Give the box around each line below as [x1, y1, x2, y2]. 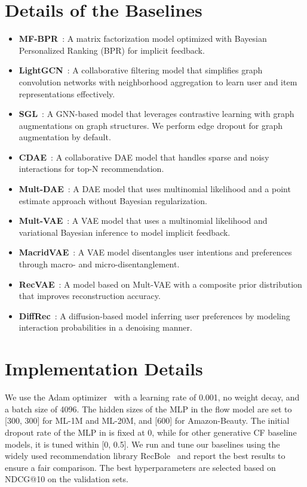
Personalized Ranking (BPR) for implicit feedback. [19, 44, 205, 56]
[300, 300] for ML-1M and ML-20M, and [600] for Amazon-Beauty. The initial [5, 414, 290, 427]
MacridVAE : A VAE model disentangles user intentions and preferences [19, 246, 292, 258]
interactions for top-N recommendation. [19, 162, 164, 175]
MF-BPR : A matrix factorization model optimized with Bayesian [19, 32, 267, 45]
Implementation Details [5, 356, 203, 381]
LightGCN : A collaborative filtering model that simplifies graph [19, 64, 263, 76]
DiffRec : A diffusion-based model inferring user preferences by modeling [19, 309, 290, 322]
